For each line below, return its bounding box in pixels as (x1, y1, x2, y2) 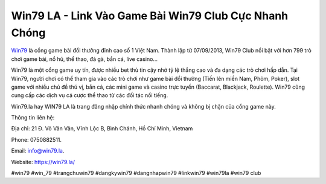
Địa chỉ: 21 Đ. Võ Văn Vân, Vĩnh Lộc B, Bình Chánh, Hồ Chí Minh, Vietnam (11, 125, 193, 132)
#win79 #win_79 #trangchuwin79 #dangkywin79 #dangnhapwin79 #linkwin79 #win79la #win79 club (11, 170, 261, 177)
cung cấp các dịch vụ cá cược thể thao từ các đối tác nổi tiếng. (11, 92, 168, 99)
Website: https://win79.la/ (11, 158, 75, 165)
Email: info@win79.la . (11, 147, 65, 154)
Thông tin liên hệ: (11, 114, 55, 121)
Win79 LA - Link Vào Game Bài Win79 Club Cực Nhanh (11, 9, 289, 22)
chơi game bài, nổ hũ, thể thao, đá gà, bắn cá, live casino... (11, 55, 158, 63)
